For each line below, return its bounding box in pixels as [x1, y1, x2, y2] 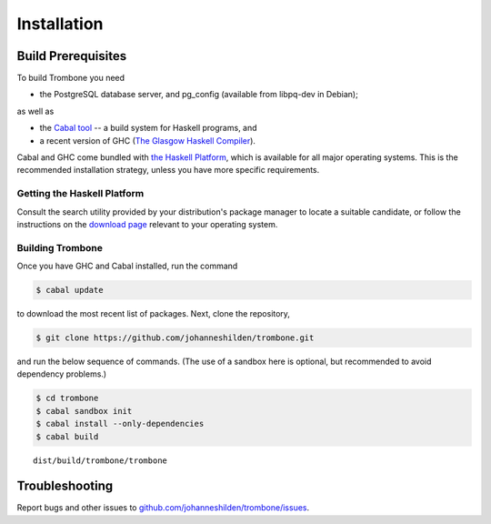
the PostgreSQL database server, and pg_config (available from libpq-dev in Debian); [39, 89, 358, 100]
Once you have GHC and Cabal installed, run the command [16, 260, 238, 272]
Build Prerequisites [16, 48, 127, 64]
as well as [16, 106, 55, 116]
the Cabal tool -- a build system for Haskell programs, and [39, 123, 258, 134]
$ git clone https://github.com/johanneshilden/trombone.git [35, 333, 315, 343]
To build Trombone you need [16, 73, 125, 84]
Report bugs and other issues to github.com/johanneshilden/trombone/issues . [16, 502, 310, 513]
